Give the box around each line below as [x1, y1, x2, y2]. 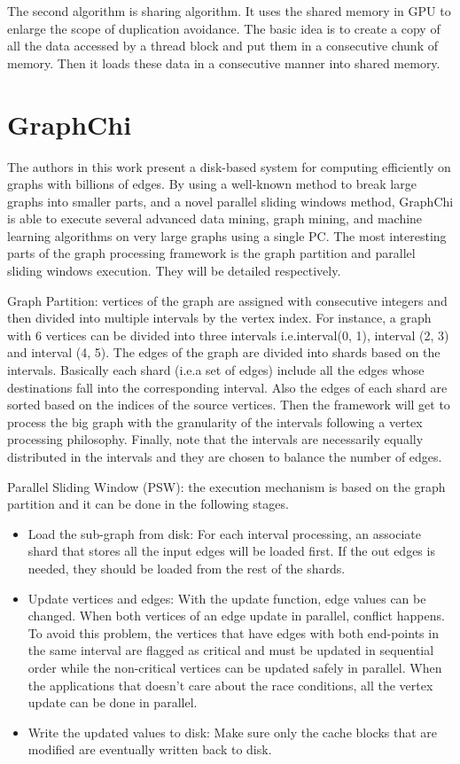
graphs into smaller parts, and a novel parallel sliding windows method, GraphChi [7, 191, 454, 210]
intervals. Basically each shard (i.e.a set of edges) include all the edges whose [7, 361, 425, 379]
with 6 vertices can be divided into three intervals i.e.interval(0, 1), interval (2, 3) [7, 325, 449, 344]
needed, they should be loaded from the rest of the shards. [27, 558, 346, 577]
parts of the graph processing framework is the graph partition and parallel [7, 244, 416, 262]
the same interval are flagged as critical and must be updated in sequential [27, 641, 434, 659]
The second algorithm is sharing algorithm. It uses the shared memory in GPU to [7, 2, 451, 19]
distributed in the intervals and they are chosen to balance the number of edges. [7, 448, 442, 465]
